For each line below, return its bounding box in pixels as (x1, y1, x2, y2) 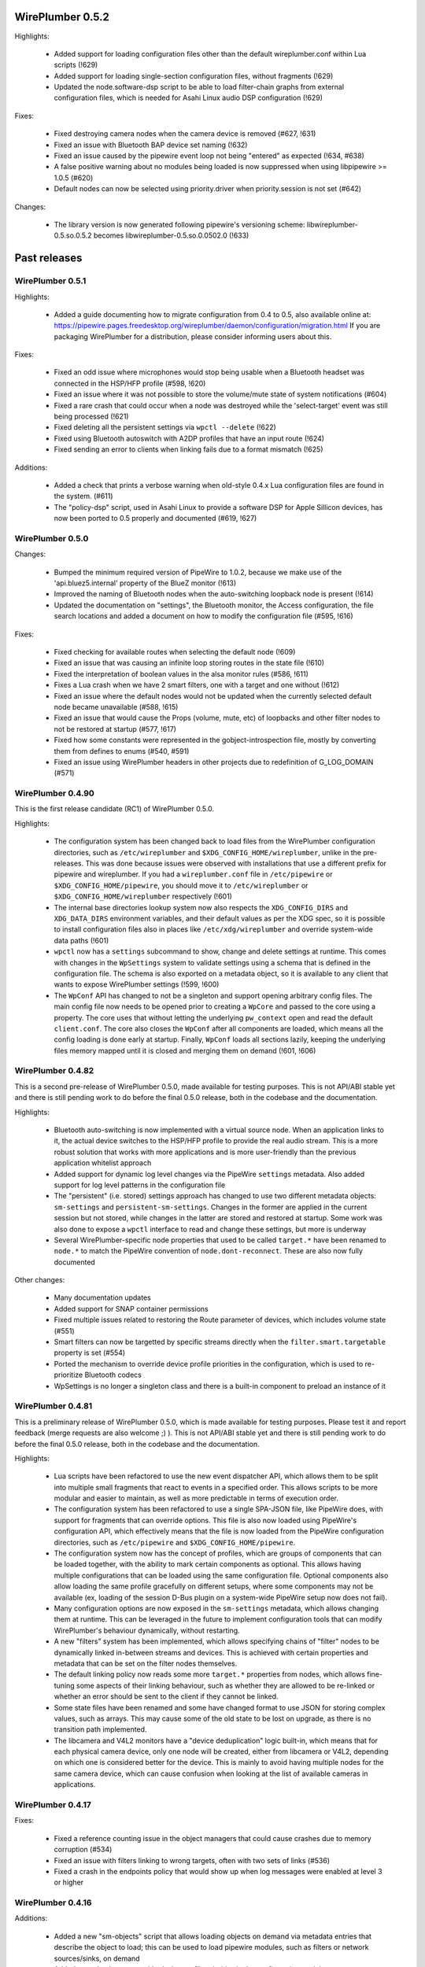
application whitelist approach (54, 1158, 152, 1168)
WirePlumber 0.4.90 (14, 788, 94, 799)
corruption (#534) (54, 1845, 113, 1854)
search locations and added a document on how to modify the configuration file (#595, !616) (54, 611, 353, 621)
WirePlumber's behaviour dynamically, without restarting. (54, 1626, 240, 1635)
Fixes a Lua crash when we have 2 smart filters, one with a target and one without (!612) (54, 681, 340, 690)
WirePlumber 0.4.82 (14, 1065, 94, 1076)
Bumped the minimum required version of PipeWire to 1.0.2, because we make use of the (54, 567, 342, 577)
